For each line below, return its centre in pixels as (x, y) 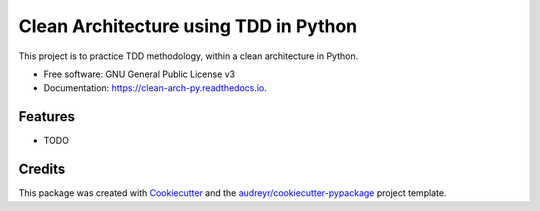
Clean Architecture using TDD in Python (188, 26)
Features (46, 116)
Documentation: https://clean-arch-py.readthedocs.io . (155, 88)
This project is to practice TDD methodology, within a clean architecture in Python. (188, 56)
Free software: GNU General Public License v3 (139, 74)
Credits (42, 169)
